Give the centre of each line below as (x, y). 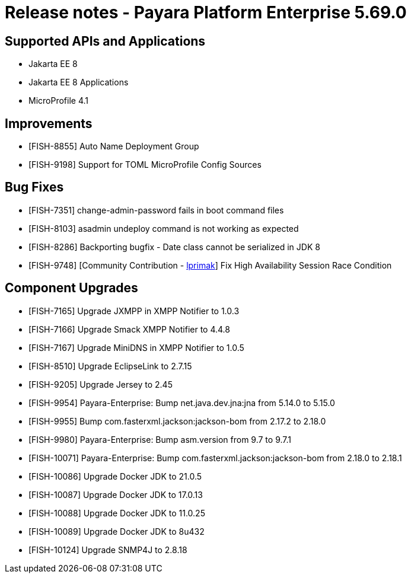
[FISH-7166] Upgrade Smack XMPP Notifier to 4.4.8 (129, 329)
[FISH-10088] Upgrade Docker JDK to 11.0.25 (117, 513)
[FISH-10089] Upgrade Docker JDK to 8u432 (117, 531)
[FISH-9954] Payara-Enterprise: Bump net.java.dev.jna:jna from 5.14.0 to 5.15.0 (182, 403)
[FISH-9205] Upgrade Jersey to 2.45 (101, 384)
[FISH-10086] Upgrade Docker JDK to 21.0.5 (115, 476)
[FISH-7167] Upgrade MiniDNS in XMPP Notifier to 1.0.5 (136, 347)
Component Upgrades (71, 288)
